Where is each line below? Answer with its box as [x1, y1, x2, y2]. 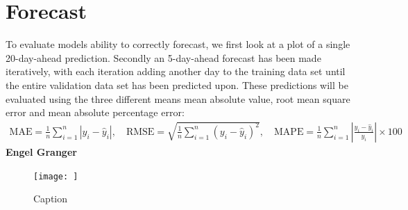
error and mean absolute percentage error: [6, 105, 185, 120]
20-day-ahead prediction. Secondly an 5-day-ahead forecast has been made [6, 50, 321, 65]
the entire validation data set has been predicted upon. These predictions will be [6, 77, 348, 92]
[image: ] [33, 171, 78, 181]
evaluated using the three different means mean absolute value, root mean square [6, 91, 350, 106]
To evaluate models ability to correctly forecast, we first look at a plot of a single [6, 37, 350, 51]
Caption [33, 191, 68, 206]
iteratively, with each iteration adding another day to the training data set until [6, 64, 346, 79]
